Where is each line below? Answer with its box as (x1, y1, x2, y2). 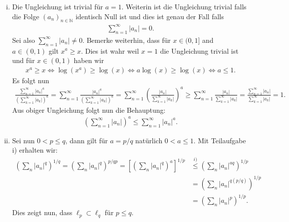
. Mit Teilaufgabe (193, 135, 246, 145)
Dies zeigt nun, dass (12, 207, 72, 218)
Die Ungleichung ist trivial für (12, 1, 103, 11)
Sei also (12, 34, 35, 45)
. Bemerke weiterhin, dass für (82, 34, 171, 45)
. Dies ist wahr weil (81, 45, 139, 56)
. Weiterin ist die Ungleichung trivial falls (121, 1, 247, 11)
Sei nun (12, 135, 35, 145)
